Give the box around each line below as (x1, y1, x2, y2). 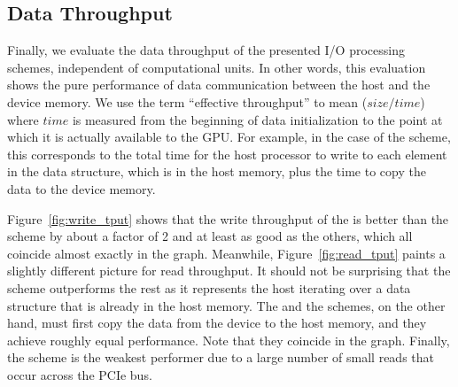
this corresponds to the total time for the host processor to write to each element (7, 144, 447, 163)
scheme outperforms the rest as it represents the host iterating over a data (7, 278, 411, 297)
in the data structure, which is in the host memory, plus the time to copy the (7, 162, 426, 181)
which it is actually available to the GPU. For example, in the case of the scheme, (7, 128, 451, 146)
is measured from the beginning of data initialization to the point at (72, 110, 443, 128)
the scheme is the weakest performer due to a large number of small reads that (7, 348, 434, 367)
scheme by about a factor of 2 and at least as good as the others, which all (7, 227, 413, 245)
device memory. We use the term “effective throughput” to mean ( (7, 92, 368, 111)
